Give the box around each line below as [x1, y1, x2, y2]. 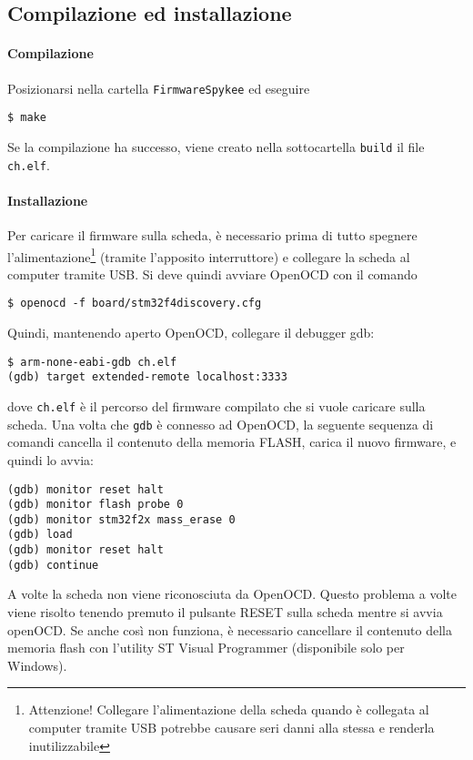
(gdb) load [7, 528, 73, 542]
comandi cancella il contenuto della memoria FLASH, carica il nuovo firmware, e [7, 432, 457, 451]
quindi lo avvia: [7, 450, 94, 469]
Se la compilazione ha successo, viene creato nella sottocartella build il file [7, 137, 425, 156]
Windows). [7, 655, 67, 674]
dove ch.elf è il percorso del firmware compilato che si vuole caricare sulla [7, 397, 426, 415]
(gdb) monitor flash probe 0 [7, 498, 184, 512]
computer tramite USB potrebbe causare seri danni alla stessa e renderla [28, 718, 435, 736]
